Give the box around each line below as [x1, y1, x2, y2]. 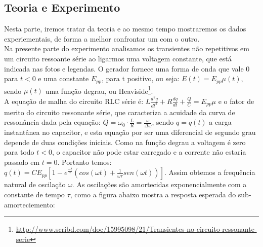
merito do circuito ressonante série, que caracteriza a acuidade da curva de [4, 107, 235, 117]
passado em [4, 156, 40, 167]
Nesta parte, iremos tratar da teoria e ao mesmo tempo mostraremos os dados [4, 23, 246, 34]
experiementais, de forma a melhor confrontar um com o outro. [4, 33, 200, 44]
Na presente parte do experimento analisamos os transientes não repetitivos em [4, 43, 249, 54]
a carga [209, 117, 232, 127]
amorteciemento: [4, 199, 55, 209]
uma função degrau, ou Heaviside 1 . [45, 84, 153, 96]
